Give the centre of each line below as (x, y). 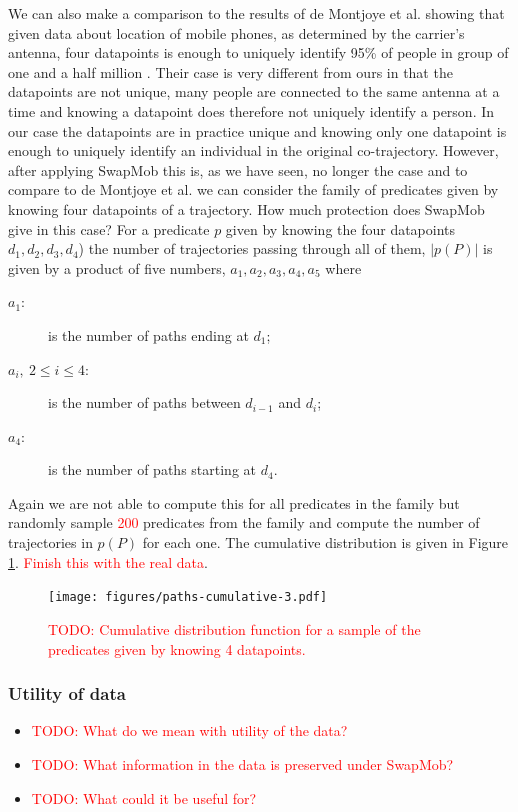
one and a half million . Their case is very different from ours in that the (230, 71)
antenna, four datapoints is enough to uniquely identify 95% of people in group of (258, 52)
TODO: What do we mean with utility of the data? (189, 730)
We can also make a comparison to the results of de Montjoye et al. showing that (256, 13)
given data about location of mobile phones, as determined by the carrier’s (236, 32)
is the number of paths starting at (152, 469)
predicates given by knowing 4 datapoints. (177, 648)
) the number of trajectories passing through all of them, (252, 248)
